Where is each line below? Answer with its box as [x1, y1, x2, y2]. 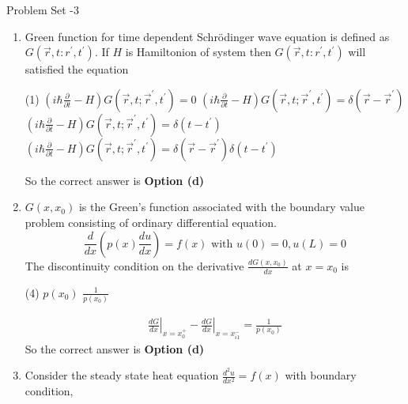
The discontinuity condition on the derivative [25, 257, 244, 274]
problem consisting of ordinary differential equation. [25, 213, 277, 230]
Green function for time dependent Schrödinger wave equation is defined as [25, 28, 390, 44]
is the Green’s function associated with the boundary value [78, 198, 365, 215]
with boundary [285, 367, 357, 383]
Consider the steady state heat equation [25, 367, 219, 383]
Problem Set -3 [6, 2, 80, 17]
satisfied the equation [25, 61, 129, 77]
